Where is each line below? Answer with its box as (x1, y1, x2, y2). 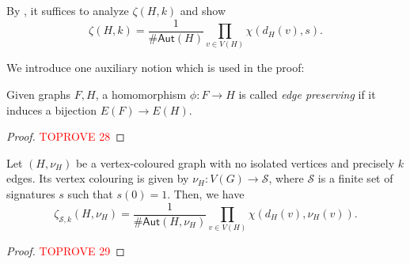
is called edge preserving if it (238, 85, 376, 102)
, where (268, 170, 304, 187)
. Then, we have (167, 185, 245, 202)
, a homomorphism (95, 85, 187, 102)
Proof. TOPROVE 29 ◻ (6, 243, 125, 259)
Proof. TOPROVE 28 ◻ (6, 128, 125, 145)
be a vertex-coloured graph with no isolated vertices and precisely (75, 154, 395, 171)
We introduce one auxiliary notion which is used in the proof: (6, 59, 305, 76)
